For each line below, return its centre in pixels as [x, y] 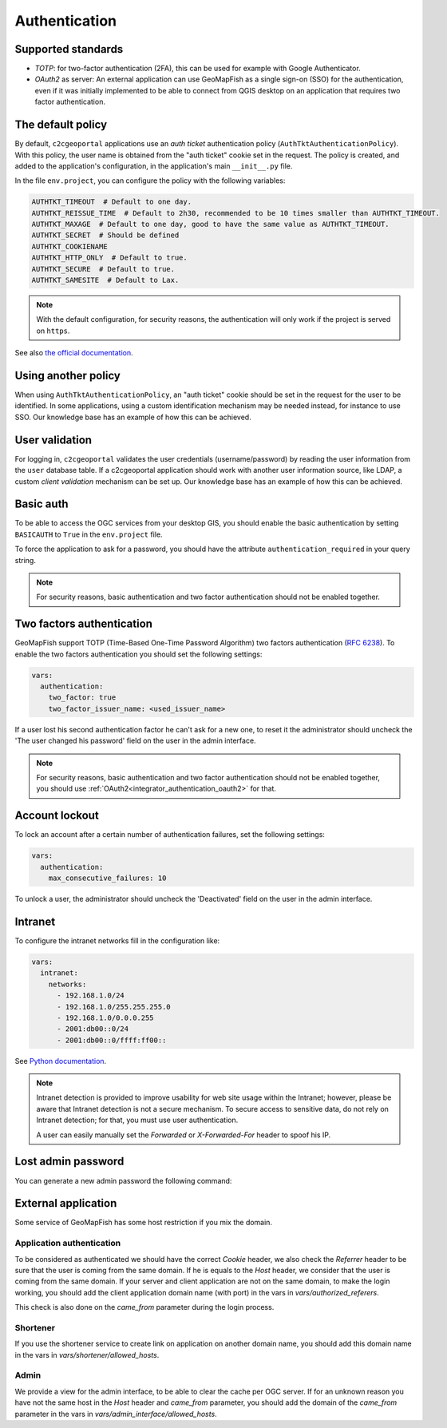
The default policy [61, 125]
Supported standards [69, 49]
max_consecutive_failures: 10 [107, 878]
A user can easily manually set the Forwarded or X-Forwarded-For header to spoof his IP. [184, 1135]
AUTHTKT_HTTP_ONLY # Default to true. [109, 258]
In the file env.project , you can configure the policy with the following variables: [150, 180]
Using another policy [68, 376]
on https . [53, 331]
